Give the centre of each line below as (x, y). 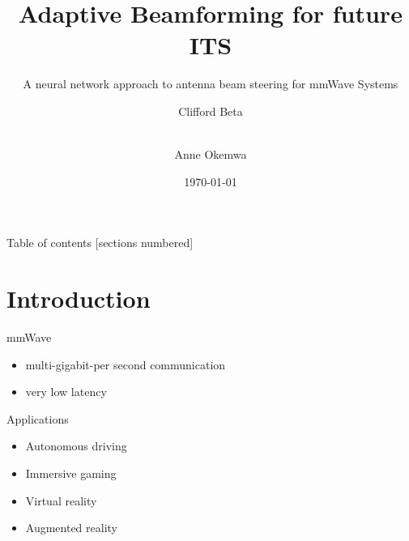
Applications (38, 418)
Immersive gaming (71, 473)
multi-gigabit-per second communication (126, 364)
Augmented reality (72, 528)
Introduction (79, 298)
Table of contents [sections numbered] (100, 243)
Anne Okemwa (211, 154)
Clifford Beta (211, 111)
